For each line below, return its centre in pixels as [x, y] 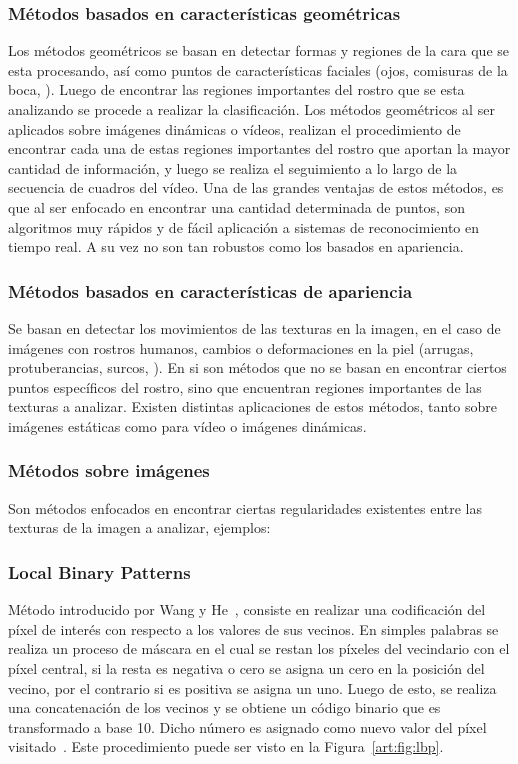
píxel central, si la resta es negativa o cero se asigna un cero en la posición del [246, 667]
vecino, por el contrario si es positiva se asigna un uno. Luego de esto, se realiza [252, 687]
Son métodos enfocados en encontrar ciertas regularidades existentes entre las [245, 507]
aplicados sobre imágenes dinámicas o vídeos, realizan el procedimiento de [234, 128]
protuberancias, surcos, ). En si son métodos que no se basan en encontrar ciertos [257, 367]
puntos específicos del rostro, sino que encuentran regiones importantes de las [245, 386]
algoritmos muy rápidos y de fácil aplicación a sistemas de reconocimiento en [244, 226]
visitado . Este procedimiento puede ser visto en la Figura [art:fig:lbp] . [226, 746]
